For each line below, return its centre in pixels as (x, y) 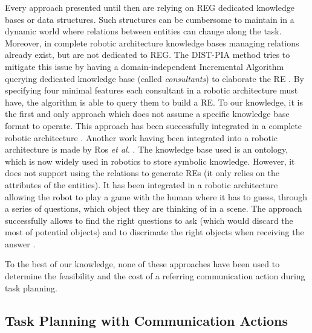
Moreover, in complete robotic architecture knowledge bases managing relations (152, 43)
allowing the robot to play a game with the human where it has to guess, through (156, 196)
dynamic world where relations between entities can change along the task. (143, 31)
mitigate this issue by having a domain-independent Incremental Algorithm (145, 66)
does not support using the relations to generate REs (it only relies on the (142, 173)
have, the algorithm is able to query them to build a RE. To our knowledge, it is (154, 102)
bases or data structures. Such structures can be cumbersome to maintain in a (150, 19)
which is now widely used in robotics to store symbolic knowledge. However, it (150, 161)
